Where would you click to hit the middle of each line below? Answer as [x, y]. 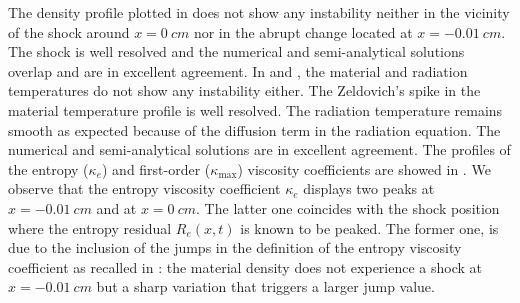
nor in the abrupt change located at [303, 31]
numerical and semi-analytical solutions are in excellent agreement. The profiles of [259, 149]
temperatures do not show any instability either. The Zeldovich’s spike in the [244, 90]
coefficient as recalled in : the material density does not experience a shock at [245, 266]
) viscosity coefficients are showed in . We [364, 168]
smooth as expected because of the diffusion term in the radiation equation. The [254, 129]
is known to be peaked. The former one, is [369, 227]
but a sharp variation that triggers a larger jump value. [265, 286]
